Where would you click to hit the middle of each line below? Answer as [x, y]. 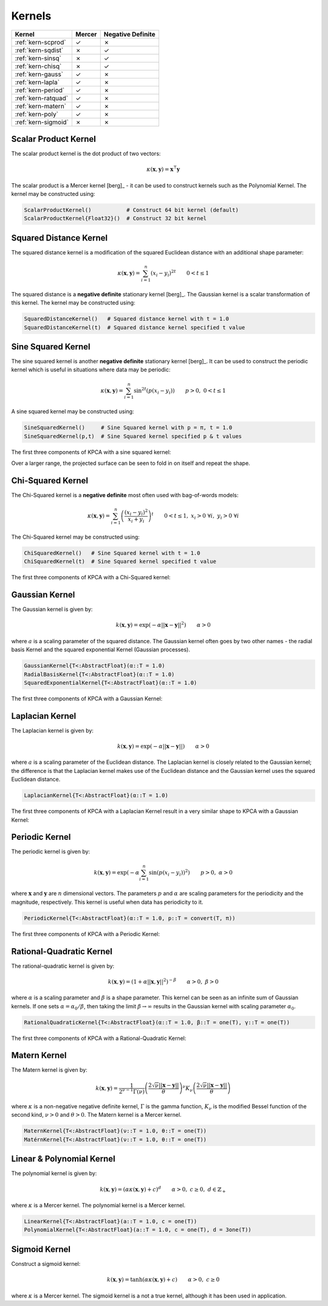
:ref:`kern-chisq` [38, 66]
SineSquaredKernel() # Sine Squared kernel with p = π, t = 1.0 [128, 428]
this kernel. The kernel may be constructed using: [73, 303]
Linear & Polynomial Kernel [63, 1159]
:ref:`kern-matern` [41, 106]
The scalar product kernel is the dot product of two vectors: [86, 154]
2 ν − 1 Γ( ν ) [132, 1091]
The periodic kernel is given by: [51, 851]
